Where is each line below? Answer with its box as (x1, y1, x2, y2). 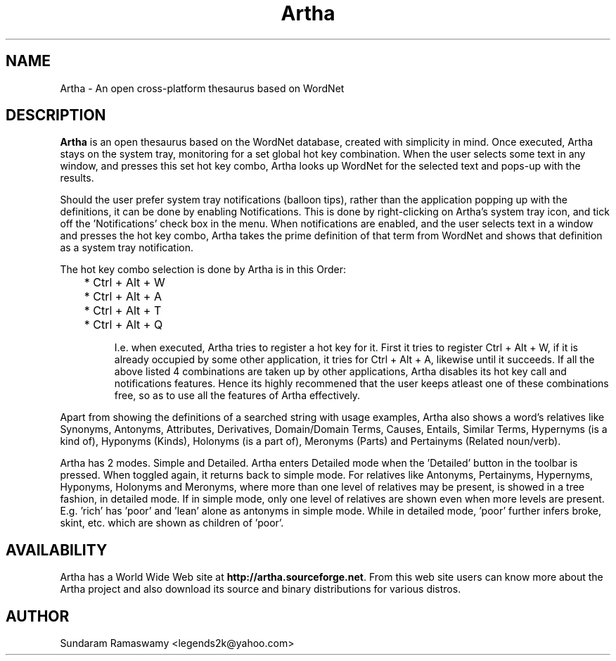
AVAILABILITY (6, 541, 108, 559)
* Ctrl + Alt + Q (84, 317, 163, 332)
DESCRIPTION (6, 106, 106, 125)
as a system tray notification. (60, 241, 194, 254)
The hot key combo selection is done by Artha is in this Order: (60, 263, 346, 276)
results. (60, 172, 94, 184)
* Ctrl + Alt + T (84, 303, 162, 318)
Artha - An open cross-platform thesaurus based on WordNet (60, 82, 345, 94)
